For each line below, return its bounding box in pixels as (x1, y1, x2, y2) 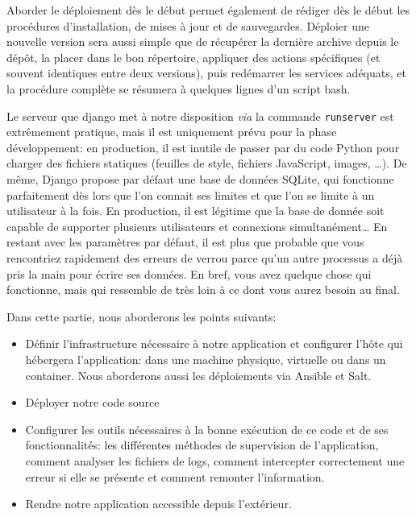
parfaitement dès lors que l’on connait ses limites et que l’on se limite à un (6, 186, 375, 203)
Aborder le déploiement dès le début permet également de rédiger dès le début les (6, 2, 410, 18)
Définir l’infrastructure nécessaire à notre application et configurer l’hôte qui (25, 335, 403, 352)
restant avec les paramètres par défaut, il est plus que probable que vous (6, 234, 364, 250)
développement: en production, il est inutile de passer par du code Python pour (6, 139, 400, 155)
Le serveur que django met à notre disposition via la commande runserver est (6, 107, 394, 124)
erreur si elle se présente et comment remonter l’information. (25, 468, 325, 485)
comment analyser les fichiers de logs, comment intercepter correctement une (25, 452, 405, 469)
